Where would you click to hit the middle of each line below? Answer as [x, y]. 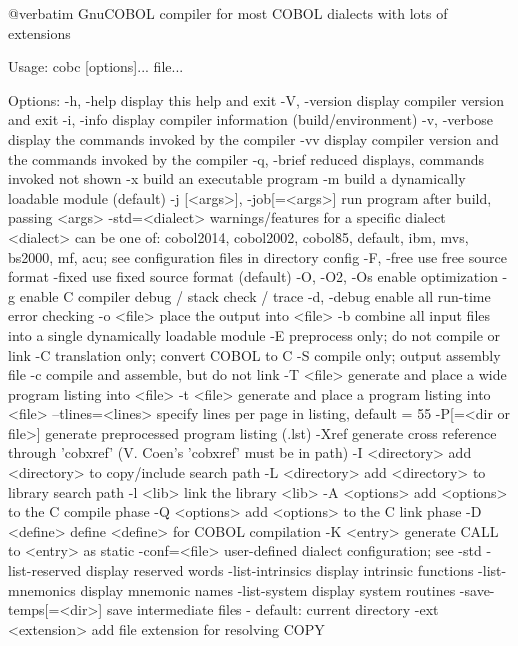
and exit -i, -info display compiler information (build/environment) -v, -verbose [250, 119]
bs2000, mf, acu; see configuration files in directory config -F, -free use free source [257, 256]
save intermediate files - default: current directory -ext [272, 609]
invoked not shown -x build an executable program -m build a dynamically [237, 178]
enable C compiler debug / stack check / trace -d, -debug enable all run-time [255, 295]
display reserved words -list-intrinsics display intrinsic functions [279, 570]
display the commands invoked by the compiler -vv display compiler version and [253, 138]
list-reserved [45, 570]
